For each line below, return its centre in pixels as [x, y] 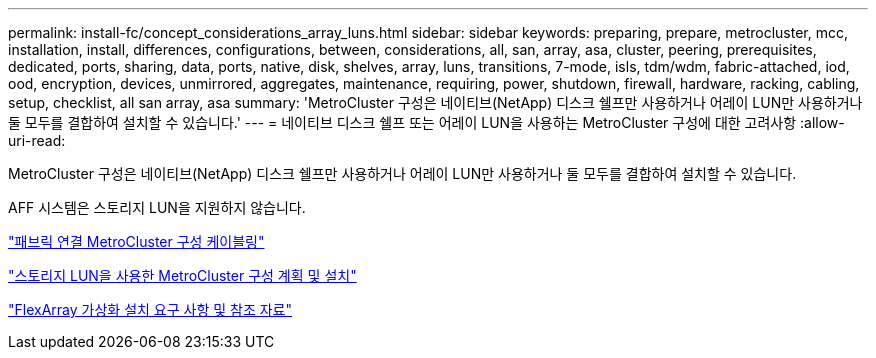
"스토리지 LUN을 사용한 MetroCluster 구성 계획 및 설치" [182, 275]
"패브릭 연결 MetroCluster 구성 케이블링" [136, 241]
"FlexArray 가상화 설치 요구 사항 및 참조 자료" [150, 309]
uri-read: [37, 140]
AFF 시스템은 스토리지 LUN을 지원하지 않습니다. [157, 207]
